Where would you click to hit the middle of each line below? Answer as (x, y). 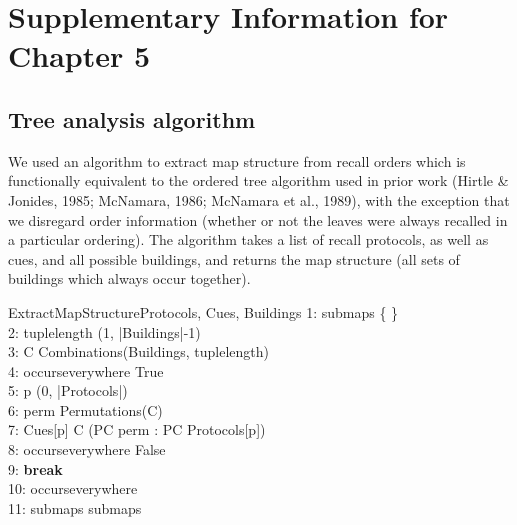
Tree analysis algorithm (132, 118)
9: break (35, 468)
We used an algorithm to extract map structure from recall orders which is (237, 160)
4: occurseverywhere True (86, 370)
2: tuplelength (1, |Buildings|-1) (104, 331)
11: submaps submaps (75, 507)
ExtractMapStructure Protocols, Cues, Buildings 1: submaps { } (203, 311)
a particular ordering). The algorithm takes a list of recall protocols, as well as (248, 239)
